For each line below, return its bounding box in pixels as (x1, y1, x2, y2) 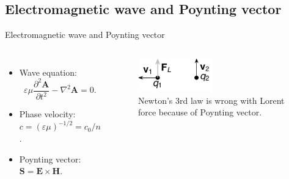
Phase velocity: (19, 108, 76, 120)
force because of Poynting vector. (137, 106, 262, 119)
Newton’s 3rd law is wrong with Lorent (137, 93, 285, 106)
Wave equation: (19, 65, 77, 78)
